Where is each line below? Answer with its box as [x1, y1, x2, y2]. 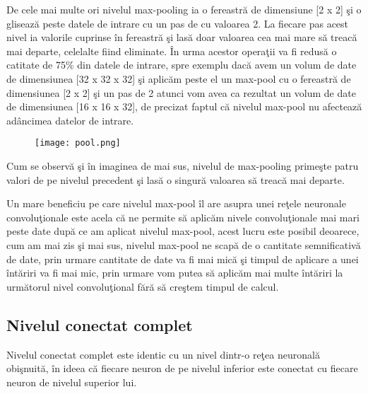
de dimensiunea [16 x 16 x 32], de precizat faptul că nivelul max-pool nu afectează [6, 99, 362, 114]
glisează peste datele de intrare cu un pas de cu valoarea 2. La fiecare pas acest [6, 16, 349, 30]
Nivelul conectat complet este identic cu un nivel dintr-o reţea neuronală [6, 347, 320, 361]
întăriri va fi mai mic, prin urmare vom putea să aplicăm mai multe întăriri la [6, 265, 343, 280]
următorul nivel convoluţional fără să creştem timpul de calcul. [6, 279, 279, 294]
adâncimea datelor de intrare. [6, 112, 134, 127]
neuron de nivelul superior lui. [6, 374, 137, 389]
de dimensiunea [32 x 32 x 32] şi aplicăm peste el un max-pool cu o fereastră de [6, 71, 351, 86]
